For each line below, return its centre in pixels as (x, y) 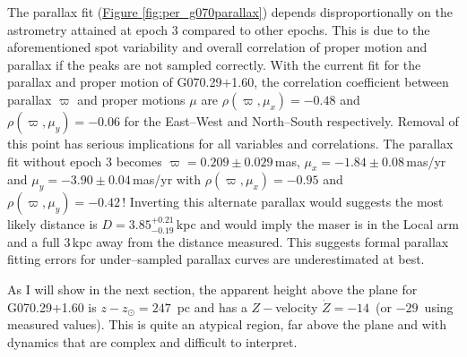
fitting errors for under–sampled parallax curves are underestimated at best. (216, 259)
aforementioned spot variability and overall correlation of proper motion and (217, 47)
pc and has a (212, 306)
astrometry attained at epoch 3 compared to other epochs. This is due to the (219, 29)
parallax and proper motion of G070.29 (115, 82)
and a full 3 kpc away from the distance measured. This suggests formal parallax (228, 241)
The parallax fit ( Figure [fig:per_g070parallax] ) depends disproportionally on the (230, 12)
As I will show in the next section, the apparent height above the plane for (212, 289)
